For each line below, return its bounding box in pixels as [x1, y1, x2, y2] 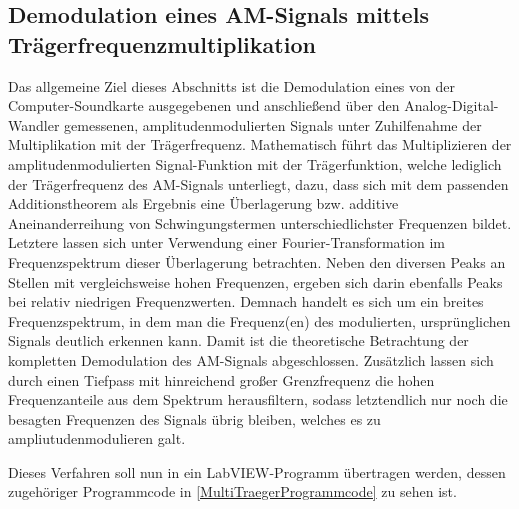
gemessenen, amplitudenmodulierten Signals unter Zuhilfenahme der [64, 114, 482, 135]
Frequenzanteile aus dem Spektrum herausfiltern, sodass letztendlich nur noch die [8, 389, 508, 410]
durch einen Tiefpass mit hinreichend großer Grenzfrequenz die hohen [8, 369, 435, 390]
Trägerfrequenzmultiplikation [8, 28, 316, 59]
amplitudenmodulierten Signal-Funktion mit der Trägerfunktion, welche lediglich [8, 153, 502, 174]
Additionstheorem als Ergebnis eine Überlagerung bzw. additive [8, 193, 399, 214]
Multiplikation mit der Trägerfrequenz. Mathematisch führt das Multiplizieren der [8, 134, 512, 155]
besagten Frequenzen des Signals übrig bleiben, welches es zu [8, 408, 381, 429]
